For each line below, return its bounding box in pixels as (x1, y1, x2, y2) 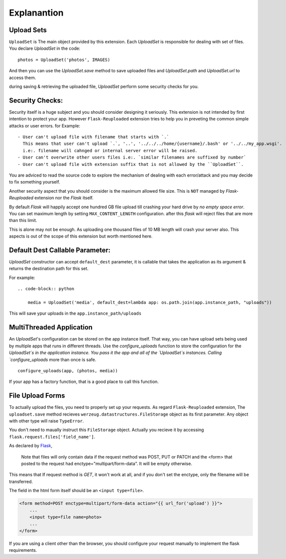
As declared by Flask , (9, 443, 53, 449)
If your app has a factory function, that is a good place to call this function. (9, 379, 159, 385)
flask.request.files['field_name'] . (9, 434, 95, 439)
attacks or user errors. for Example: (9, 122, 80, 129)
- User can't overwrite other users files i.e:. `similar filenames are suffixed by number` (18, 155, 247, 160)
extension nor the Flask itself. (34, 195, 94, 201)
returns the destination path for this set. (9, 266, 89, 272)
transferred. (9, 479, 33, 484)
